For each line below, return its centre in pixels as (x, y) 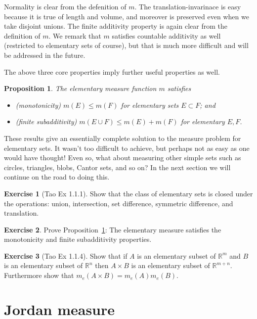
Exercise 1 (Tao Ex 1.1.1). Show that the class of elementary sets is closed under (128, 193)
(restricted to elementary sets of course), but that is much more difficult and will (126, 45)
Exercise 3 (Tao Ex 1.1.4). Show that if (66, 255)
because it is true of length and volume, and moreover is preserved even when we (127, 16)
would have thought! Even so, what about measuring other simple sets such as (123, 158)
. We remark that (75, 35)
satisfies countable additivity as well (166, 35)
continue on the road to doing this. (57, 177)
